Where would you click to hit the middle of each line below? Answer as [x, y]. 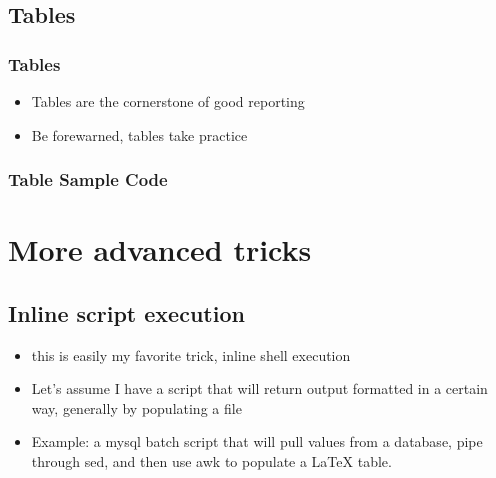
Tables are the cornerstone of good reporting [168, 101]
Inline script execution [126, 312]
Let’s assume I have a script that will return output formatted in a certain [259, 388]
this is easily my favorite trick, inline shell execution [191, 354]
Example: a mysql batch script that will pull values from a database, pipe [257, 441]
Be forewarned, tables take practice [139, 134]
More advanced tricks [160, 249]
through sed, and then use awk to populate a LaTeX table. [211, 460]
